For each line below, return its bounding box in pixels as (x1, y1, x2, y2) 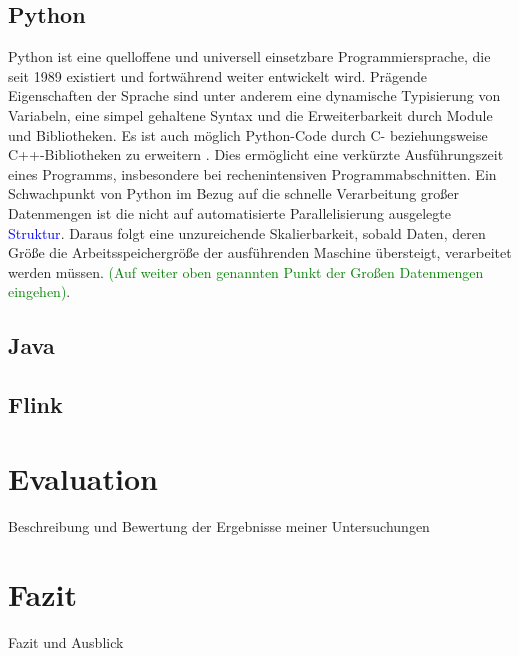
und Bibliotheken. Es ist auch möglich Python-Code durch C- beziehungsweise (8, 124, 488, 145)
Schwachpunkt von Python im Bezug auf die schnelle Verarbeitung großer (8, 183, 459, 204)
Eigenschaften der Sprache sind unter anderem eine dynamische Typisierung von (8, 85, 501, 106)
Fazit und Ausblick (8, 632, 124, 653)
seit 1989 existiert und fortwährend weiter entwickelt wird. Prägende (8, 65, 428, 86)
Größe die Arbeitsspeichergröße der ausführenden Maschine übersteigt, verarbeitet (8, 242, 512, 263)
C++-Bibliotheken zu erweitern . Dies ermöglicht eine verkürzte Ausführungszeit (8, 144, 504, 165)
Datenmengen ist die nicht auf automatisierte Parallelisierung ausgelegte (8, 202, 451, 223)
